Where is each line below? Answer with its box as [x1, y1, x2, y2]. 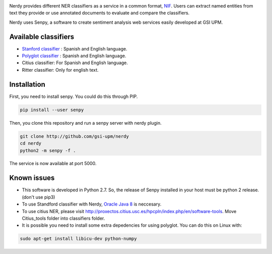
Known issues [9, 174, 55, 182]
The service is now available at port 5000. [9, 161, 97, 167]
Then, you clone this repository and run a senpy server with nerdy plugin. [9, 120, 162, 126]
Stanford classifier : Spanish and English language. [22, 45, 127, 52]
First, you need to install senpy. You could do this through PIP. [9, 93, 138, 99]
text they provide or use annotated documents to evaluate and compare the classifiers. [9, 10, 190, 16]
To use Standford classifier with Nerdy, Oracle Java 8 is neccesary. [22, 201, 162, 207]
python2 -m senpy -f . [20, 147, 76, 154]
